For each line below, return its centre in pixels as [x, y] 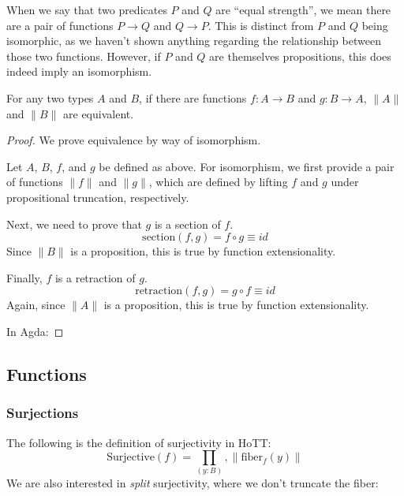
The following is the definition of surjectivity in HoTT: [139, 442]
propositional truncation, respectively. [98, 197]
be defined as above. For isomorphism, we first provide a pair [247, 166]
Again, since [36, 305]
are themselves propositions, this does [300, 56]
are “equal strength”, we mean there [303, 9]
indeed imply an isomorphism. [79, 71]
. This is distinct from [261, 25]
